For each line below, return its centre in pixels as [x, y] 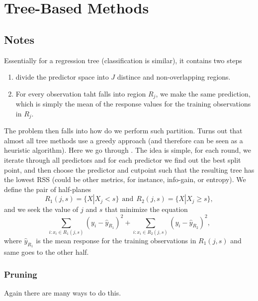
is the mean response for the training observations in [116, 240]
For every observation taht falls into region [81, 93]
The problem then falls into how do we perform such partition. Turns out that [123, 131]
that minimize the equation [146, 209]
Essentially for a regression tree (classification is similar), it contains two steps [123, 60]
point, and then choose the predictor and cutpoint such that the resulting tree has [129, 169]
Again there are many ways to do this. [63, 292]
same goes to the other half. [46, 252]
